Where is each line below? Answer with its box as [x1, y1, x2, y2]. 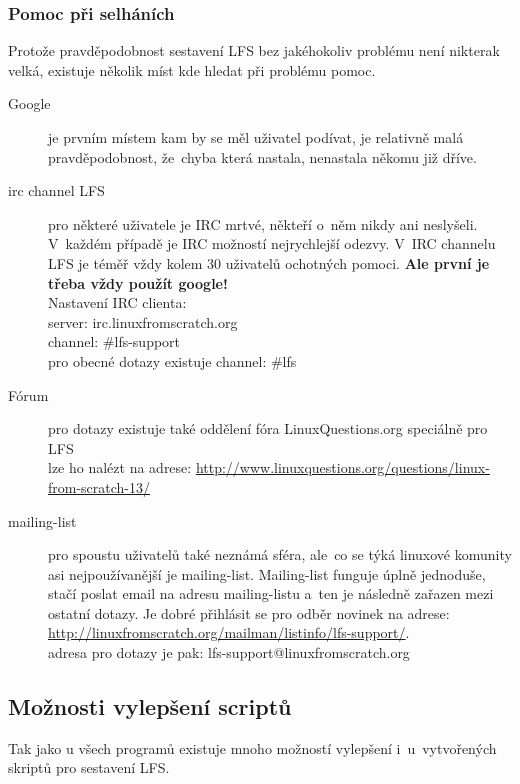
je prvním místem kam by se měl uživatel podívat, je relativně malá [48, 127, 464, 147]
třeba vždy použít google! [48, 272, 228, 293]
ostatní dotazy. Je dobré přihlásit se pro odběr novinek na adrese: [48, 602, 450, 623]
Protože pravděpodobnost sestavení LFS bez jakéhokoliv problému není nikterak [8, 40, 500, 61]
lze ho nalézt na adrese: [48, 457, 192, 478]
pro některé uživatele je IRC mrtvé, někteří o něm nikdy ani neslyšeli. [48, 213, 478, 234]
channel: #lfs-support [48, 331, 181, 352]
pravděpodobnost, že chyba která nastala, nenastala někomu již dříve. [48, 146, 477, 167]
